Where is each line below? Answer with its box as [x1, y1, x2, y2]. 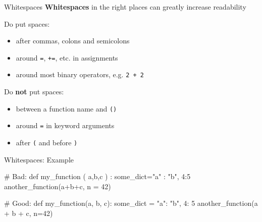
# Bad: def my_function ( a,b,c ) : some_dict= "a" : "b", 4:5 [4, 171, 191, 182]
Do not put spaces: [4, 86, 64, 97]
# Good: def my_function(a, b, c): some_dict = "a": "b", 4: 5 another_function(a [4, 198, 258, 208]
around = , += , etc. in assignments [16, 52, 118, 63]
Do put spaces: [4, 18, 50, 29]
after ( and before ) [16, 137, 78, 147]
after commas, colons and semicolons [16, 35, 130, 46]
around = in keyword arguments [16, 120, 115, 131]
